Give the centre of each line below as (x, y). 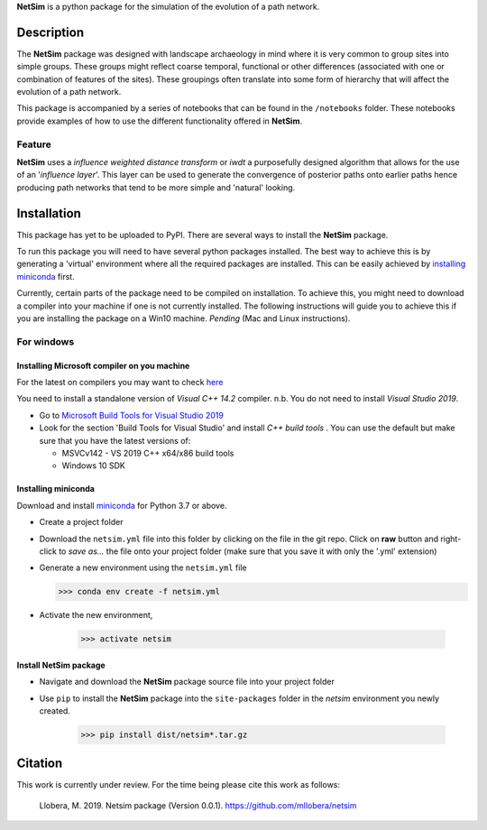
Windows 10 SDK (93, 466)
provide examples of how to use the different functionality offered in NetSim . (159, 121)
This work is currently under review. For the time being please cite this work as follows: (179, 785)
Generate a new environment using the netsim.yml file (143, 567)
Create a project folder (81, 522)
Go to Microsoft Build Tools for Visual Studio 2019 (132, 415)
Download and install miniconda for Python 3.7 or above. (122, 505)
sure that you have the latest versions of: (115, 440)
